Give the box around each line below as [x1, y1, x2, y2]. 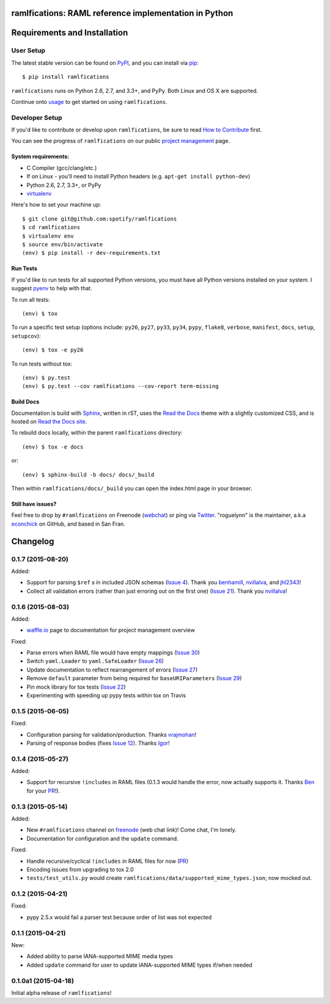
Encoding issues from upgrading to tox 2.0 [26, 865, 134, 873]
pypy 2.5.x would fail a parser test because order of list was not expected [26, 914, 212, 921]
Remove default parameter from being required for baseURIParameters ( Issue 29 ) [26, 675, 242, 682]
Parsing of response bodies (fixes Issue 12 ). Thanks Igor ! [26, 739, 170, 747]
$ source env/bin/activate [22, 241, 103, 247]
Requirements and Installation [11, 27, 128, 38]
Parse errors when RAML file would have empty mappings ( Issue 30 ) [26, 649, 200, 656]
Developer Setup [11, 113, 62, 122]
